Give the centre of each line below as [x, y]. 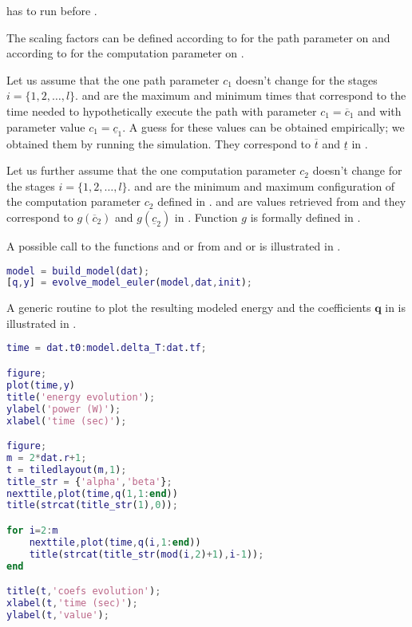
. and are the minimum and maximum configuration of [261, 185]
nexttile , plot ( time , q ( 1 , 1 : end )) [92, 493]
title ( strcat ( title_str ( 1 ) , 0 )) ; [92, 505]
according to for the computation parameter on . [125, 53]
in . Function [206, 217]
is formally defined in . [305, 217]
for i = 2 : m [32, 530]
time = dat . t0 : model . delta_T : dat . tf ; [107, 348]
